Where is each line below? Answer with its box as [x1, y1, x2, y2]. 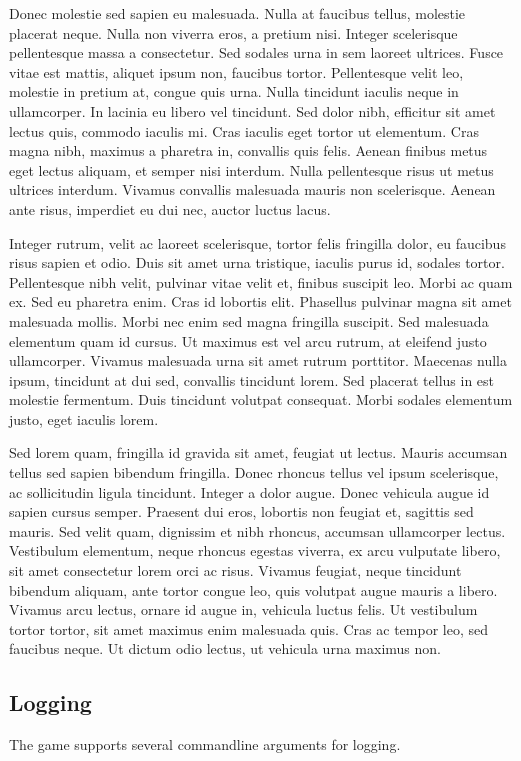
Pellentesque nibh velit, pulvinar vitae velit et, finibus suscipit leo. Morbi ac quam [9, 271, 513, 292]
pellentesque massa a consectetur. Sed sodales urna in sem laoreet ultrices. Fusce [9, 42, 504, 63]
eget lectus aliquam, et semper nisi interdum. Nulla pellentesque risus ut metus [9, 159, 494, 180]
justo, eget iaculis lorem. [9, 408, 159, 429]
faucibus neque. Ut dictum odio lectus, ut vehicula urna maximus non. [9, 638, 441, 659]
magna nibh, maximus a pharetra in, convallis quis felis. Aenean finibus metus [9, 140, 488, 161]
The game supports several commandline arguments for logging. [9, 734, 401, 755]
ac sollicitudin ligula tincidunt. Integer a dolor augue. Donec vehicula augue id [9, 481, 490, 502]
